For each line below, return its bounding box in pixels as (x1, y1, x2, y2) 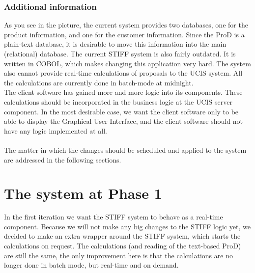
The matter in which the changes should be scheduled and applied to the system (4, 144, 247, 155)
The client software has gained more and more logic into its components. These (4, 87, 243, 97)
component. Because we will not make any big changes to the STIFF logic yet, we (4, 221, 251, 231)
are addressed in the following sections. (4, 154, 121, 164)
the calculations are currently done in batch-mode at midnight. (4, 77, 194, 87)
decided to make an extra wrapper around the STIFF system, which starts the (4, 231, 241, 241)
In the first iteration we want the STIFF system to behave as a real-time (4, 212, 223, 222)
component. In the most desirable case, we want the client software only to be (4, 106, 239, 116)
